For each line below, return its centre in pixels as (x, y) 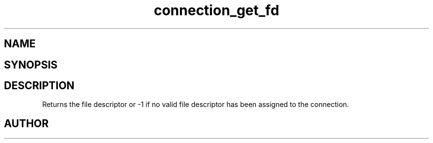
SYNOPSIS (31, 65)
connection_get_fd (216, 10)
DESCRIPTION (39, 86)
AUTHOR (26, 123)
